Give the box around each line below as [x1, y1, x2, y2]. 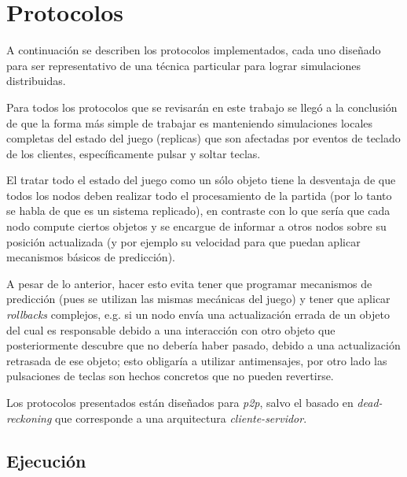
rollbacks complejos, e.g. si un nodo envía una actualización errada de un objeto [6, 306, 390, 323]
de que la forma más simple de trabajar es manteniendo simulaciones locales [6, 114, 373, 131]
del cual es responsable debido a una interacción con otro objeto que [6, 321, 335, 338]
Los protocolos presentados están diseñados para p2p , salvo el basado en [6, 394, 354, 410]
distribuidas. [6, 72, 66, 89]
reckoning [6, 409, 52, 426]
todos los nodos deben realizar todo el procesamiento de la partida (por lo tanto [6, 187, 392, 203]
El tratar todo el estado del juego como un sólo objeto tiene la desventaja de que [6, 172, 396, 188]
